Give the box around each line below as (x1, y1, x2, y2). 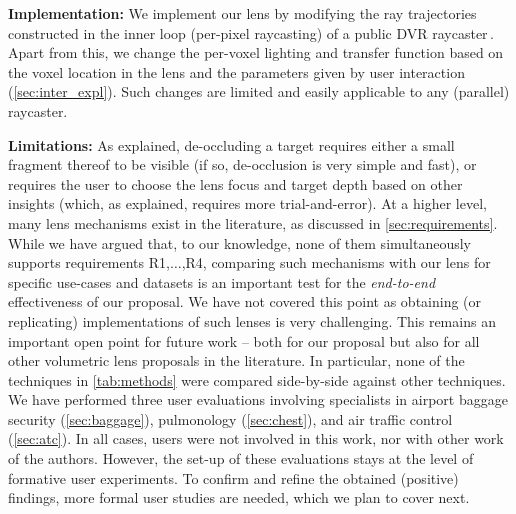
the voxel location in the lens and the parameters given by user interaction (8, 61, 465, 82)
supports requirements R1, (8, 252, 170, 273)
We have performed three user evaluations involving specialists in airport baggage (8, 389, 508, 410)
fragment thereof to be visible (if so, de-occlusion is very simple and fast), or (8, 154, 477, 175)
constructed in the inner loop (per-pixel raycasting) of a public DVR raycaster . (8, 22, 494, 43)
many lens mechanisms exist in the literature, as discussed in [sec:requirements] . (8, 212, 498, 233)
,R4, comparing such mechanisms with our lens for (181, 252, 491, 273)
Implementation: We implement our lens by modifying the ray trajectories (8, 3, 477, 23)
